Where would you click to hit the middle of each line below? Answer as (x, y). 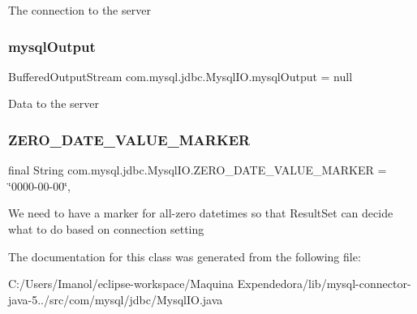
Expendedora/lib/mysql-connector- (324, 284)
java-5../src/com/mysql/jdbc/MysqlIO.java (116, 299)
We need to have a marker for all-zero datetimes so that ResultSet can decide (201, 213)
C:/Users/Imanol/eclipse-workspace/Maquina (121, 284)
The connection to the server (80, 10)
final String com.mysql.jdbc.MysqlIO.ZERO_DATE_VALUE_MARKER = (198, 170)
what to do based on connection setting (106, 229)
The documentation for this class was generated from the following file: (185, 256)
